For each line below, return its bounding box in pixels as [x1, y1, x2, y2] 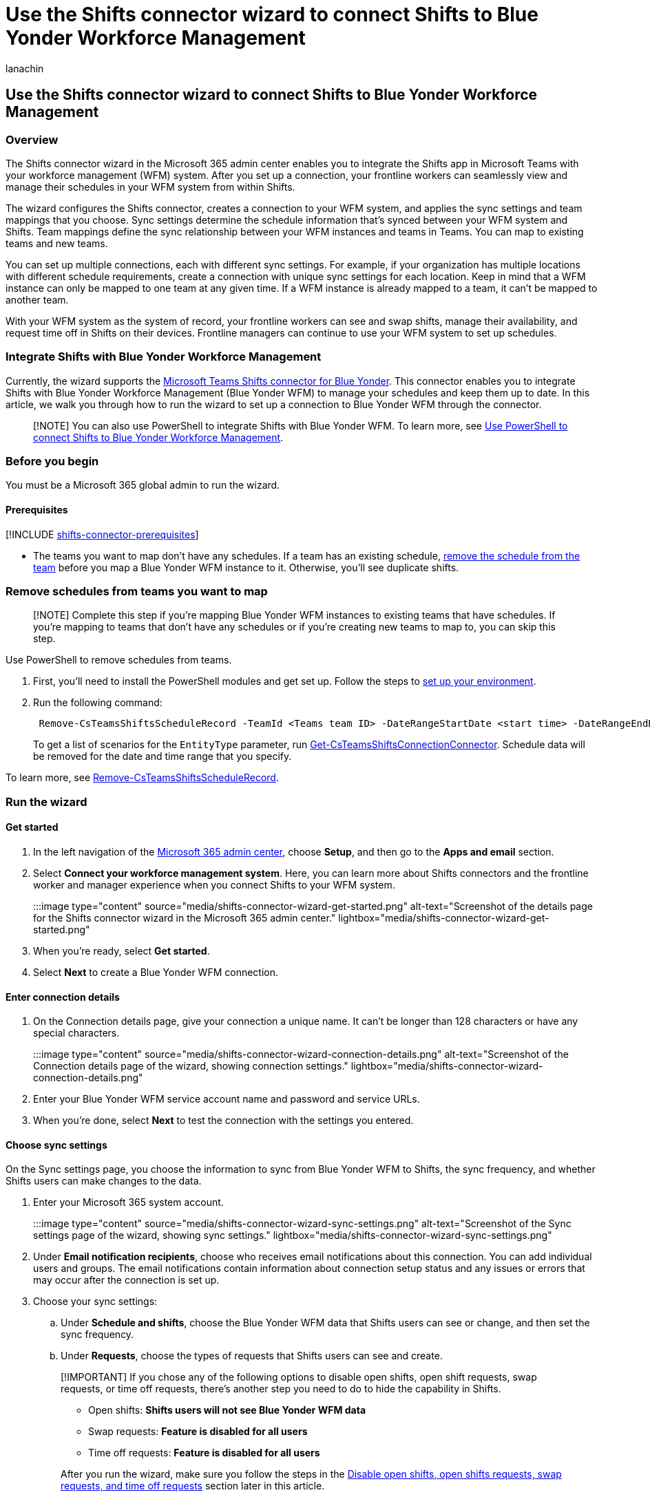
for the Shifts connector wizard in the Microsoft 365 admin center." [33, 912, 336, 924]
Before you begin [6, 454, 99, 469]
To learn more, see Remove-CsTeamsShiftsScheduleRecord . [6, 772, 279, 784]
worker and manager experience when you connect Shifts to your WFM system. [33, 879, 395, 891]
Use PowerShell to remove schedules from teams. [6, 654, 232, 666]
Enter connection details [6, 990, 120, 1003]
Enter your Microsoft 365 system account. [33, 1196, 224, 1209]
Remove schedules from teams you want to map [6, 584, 268, 599]
